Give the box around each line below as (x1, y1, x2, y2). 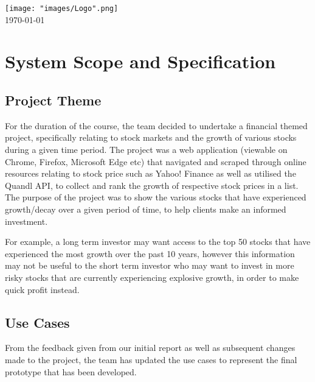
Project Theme (5, 91, 102, 110)
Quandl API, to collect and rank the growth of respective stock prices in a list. (5, 179, 299, 191)
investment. (5, 214, 48, 227)
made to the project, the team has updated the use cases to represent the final (5, 353, 297, 366)
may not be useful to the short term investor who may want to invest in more (5, 259, 294, 272)
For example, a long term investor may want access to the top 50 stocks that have (5, 235, 311, 248)
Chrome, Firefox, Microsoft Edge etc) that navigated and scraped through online (5, 155, 306, 168)
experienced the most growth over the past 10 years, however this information (5, 247, 295, 260)
